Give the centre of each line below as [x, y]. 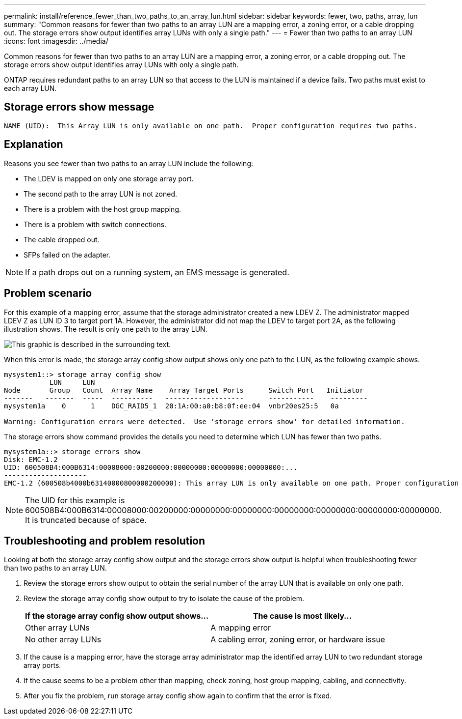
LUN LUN [72, 382]
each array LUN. [30, 88]
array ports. [42, 665]
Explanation [34, 144]
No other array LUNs [63, 640]
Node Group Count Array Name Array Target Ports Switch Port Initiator [184, 390]
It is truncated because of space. [86, 520]
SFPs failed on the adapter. [67, 255]
